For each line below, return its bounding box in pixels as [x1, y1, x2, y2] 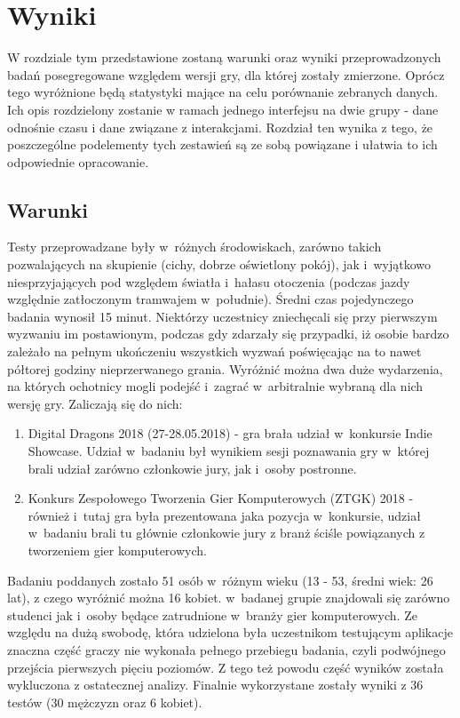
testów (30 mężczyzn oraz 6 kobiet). [7, 692, 202, 711]
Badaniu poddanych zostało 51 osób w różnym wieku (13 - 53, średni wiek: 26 [7, 570, 433, 589]
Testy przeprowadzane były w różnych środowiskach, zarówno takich [7, 237, 382, 256]
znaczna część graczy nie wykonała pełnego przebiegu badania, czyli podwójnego [7, 640, 446, 658]
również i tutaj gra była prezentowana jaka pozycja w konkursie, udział [28, 506, 421, 524]
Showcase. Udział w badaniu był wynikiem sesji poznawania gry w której [28, 442, 430, 460]
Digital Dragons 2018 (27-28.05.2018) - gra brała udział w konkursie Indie [28, 424, 432, 443]
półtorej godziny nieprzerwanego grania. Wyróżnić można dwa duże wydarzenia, [7, 359, 443, 378]
